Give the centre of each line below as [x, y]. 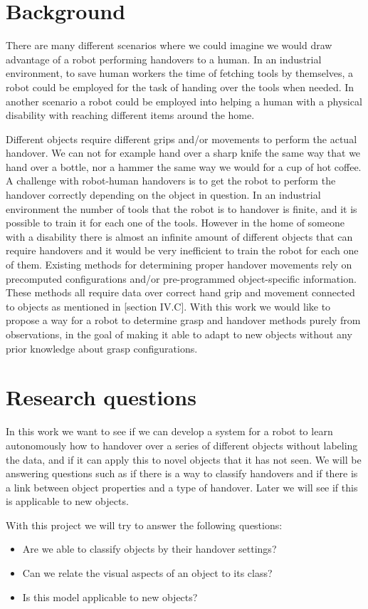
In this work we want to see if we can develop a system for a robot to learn [169, 431]
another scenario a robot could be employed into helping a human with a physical [184, 101]
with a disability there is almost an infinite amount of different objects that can [179, 236]
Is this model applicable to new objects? [110, 597]
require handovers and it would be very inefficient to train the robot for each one [182, 250]
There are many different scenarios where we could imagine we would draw [169, 45]
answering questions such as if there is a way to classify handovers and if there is [182, 473]
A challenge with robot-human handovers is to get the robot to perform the [171, 181]
